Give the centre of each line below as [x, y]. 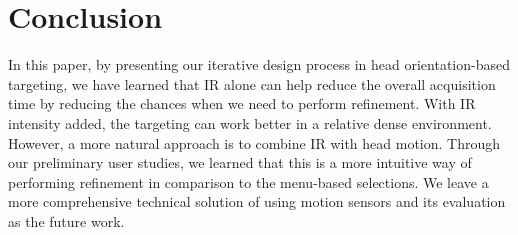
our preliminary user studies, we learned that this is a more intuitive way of [240, 162]
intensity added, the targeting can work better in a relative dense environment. [250, 122]
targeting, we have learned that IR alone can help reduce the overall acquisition [252, 83]
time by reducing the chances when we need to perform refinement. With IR [242, 103]
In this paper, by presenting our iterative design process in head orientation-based [259, 64]
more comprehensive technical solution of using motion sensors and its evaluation [257, 201]
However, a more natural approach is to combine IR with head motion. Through [254, 142]
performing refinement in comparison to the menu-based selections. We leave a [248, 181]
